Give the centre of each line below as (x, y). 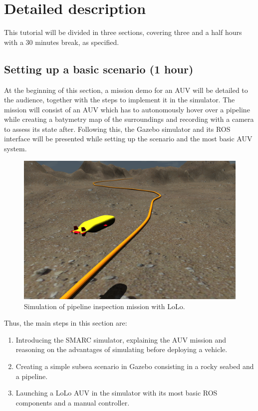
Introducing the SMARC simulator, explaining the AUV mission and (121, 339)
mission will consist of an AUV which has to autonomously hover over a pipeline (127, 109)
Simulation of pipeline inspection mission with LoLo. (105, 306)
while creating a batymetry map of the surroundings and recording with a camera (129, 119)
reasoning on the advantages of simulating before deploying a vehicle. (122, 349)
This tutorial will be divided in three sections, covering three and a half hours (123, 32)
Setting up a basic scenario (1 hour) (99, 69)
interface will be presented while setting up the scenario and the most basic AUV (128, 139)
